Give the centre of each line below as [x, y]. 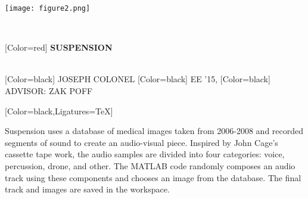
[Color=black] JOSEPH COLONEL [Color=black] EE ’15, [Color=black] [138, 79]
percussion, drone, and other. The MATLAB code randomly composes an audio [150, 166]
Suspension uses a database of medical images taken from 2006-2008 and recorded [154, 131]
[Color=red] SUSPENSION [59, 47]
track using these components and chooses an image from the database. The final [153, 177]
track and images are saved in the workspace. [87, 189]
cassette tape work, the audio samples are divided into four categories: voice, [145, 154]
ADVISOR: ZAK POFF [49, 91]
